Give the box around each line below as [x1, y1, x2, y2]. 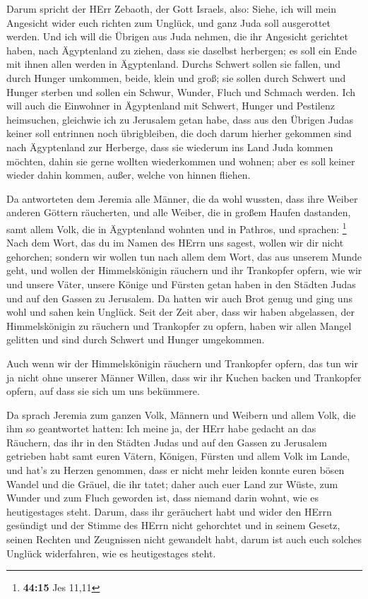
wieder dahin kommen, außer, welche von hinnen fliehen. [6, 167, 251, 182]
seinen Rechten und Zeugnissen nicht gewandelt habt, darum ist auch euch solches [6, 532, 362, 547]
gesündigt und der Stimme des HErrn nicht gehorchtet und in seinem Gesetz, [6, 518, 340, 533]
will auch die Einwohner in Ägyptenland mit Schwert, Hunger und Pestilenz [6, 98, 335, 113]
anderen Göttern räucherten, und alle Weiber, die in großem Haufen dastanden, [6, 205, 351, 220]
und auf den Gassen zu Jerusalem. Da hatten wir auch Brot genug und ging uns [6, 290, 352, 305]
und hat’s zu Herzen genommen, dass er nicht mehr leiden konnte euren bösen [6, 463, 345, 478]
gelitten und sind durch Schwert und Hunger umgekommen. [6, 332, 265, 347]
